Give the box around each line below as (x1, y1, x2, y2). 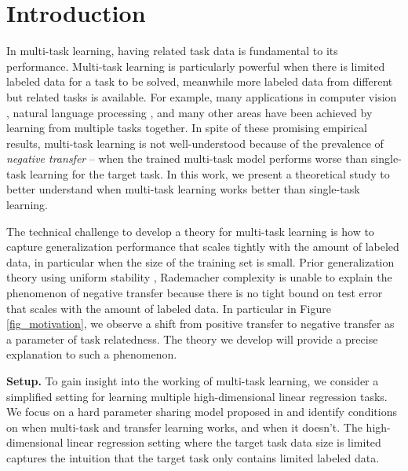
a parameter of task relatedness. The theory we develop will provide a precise (6, 330, 378, 347)
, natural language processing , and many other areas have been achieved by (6, 104, 373, 120)
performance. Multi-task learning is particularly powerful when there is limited (6, 57, 385, 74)
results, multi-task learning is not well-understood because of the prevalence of (6, 134, 384, 151)
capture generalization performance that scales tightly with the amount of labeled (6, 238, 399, 255)
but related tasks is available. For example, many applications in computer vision (6, 88, 397, 105)
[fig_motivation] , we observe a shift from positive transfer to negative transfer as (6, 315, 395, 332)
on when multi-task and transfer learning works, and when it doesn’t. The (6, 418, 362, 435)
